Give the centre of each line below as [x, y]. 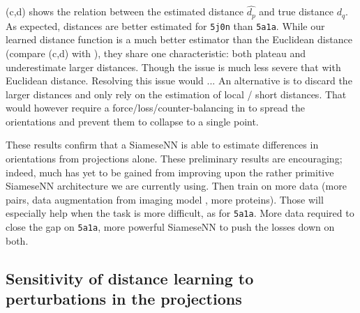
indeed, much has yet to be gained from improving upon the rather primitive [170, 172]
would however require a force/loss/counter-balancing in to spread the [156, 108]
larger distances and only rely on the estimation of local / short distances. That [176, 94]
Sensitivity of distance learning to [130, 278]
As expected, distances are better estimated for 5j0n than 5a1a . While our [165, 25]
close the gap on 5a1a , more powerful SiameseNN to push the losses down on [170, 227]
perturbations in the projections [124, 299]
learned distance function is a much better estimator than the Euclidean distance [179, 39]
